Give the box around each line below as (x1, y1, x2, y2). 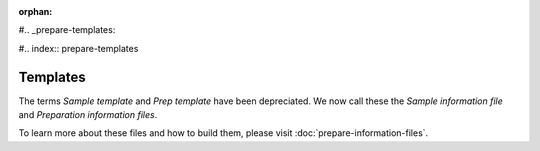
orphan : (18, 6, 53, 17)
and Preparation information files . (18, 109, 158, 121)
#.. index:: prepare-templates (18, 42, 139, 54)
